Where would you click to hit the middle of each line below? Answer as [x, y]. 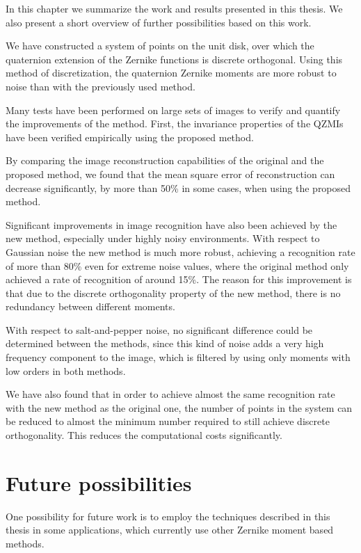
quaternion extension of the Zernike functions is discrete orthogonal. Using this [174, 59]
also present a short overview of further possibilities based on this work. [159, 22]
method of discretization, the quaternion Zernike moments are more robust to [171, 73]
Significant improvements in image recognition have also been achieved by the [171, 224]
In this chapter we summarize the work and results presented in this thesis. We [174, 8]
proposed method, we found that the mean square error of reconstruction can [170, 174]
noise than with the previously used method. [101, 86]
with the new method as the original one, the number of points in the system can [179, 407]
